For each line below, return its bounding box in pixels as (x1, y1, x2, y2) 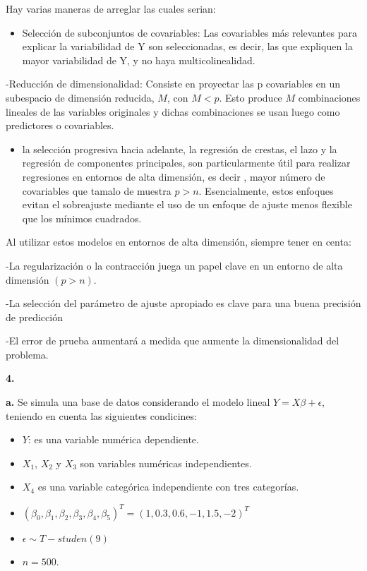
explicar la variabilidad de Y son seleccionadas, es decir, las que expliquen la (22, 39, 353, 54)
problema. (6, 347, 49, 361)
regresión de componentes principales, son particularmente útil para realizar (22, 155, 351, 170)
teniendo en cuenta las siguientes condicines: (6, 408, 197, 423)
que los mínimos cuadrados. (22, 210, 142, 225)
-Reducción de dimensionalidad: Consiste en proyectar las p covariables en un (6, 76, 340, 91)
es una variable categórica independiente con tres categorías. (37, 479, 299, 494)
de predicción (6, 309, 63, 324)
